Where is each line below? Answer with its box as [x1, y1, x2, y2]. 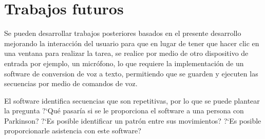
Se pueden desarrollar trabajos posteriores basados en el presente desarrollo [4, 28, 241, 38]
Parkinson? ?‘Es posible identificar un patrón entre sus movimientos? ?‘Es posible [4, 115, 261, 126]
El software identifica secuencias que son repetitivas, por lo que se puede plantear [4, 95, 260, 106]
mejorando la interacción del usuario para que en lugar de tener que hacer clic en [4, 37, 259, 48]
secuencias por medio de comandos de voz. [4, 78, 138, 89]
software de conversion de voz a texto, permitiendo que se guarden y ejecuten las [4, 68, 258, 78]
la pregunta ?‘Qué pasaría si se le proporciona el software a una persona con [4, 105, 244, 116]
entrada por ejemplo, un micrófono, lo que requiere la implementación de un [4, 57, 244, 68]
